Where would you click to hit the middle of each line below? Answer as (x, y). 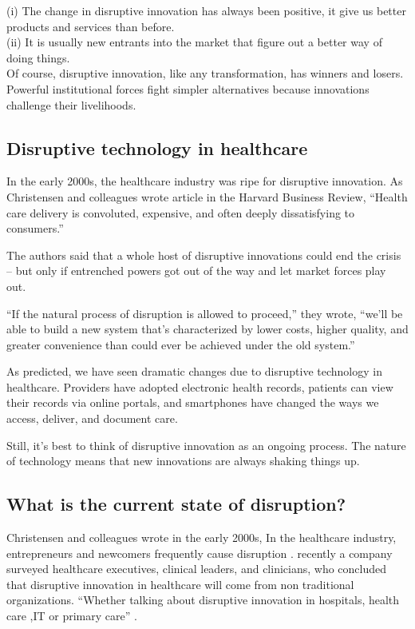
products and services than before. (91, 26)
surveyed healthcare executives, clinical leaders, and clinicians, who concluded (197, 569)
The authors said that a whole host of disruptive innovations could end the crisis (204, 255)
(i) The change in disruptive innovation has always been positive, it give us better (206, 10)
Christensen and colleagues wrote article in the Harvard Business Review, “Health (207, 196)
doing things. (38, 57)
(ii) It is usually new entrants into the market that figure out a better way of (194, 42)
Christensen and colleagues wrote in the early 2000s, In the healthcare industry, (202, 537)
